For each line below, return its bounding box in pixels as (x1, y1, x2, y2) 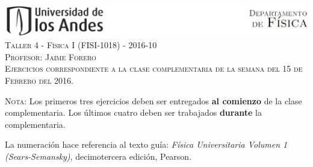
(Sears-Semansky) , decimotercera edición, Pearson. (5, 150, 192, 162)
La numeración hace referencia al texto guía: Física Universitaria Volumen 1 (5, 138, 288, 151)
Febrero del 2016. (5, 74, 73, 87)
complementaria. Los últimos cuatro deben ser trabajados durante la (5, 106, 262, 119)
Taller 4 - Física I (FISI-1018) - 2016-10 (5, 39, 157, 51)
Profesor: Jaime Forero (5, 50, 96, 63)
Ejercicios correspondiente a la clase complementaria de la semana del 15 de (5, 62, 303, 75)
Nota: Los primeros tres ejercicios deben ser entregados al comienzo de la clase (5, 94, 302, 107)
